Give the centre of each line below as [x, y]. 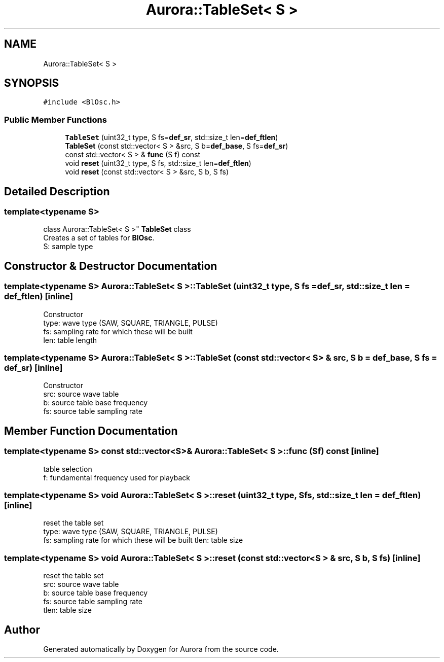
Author [22, 630]
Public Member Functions [55, 119]
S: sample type [68, 247]
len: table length [70, 340]
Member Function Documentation [91, 431]
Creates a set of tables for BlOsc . [99, 238]
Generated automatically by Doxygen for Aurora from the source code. [161, 649]
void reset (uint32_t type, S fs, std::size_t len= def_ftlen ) [158, 163]
